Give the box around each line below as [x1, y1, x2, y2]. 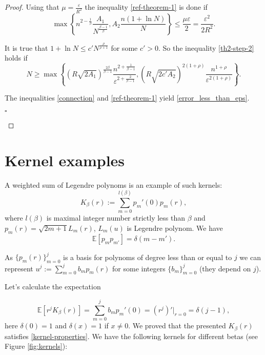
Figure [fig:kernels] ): [5, 341, 68, 351]
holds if [5, 52, 28, 63]
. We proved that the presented [128, 320, 226, 331]
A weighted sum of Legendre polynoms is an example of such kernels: [5, 179, 222, 190]
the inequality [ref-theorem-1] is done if [85, 2, 208, 12]
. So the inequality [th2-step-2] [158, 42, 254, 53]
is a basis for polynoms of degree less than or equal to [63, 251, 232, 262]
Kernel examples [5, 149, 125, 170]
